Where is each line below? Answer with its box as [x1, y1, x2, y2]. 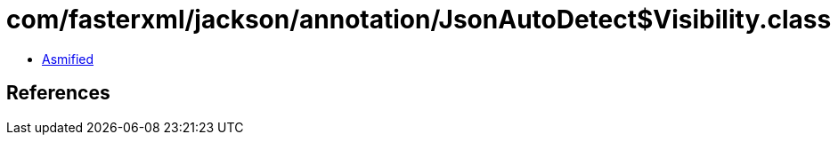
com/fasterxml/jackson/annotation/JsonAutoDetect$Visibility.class [6, 4, 832, 35]
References [6, 82, 110, 105]
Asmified [42, 51, 94, 67]
